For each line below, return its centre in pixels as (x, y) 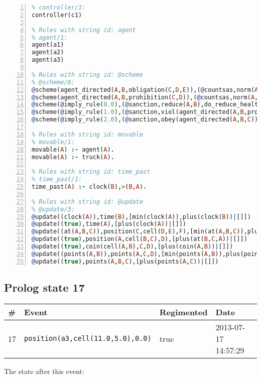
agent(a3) (48, 60)
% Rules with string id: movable (87, 134)
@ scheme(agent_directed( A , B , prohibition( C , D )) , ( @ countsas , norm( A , (145, 97)
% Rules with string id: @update (87, 202)
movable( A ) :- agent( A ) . (73, 149)
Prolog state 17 (44, 287)
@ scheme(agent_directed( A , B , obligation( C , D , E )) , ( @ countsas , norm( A (145, 90)
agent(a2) (48, 52)
